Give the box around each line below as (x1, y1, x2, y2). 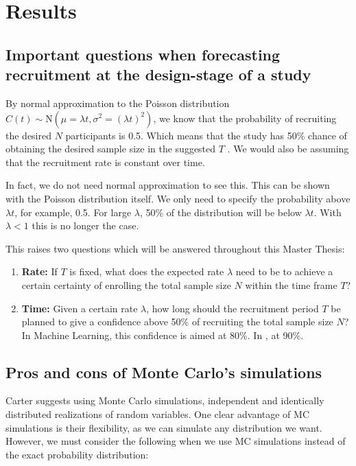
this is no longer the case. (32, 218, 139, 233)
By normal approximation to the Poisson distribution (5, 95, 230, 110)
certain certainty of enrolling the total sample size (21, 277, 231, 292)
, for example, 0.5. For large (14, 205, 132, 219)
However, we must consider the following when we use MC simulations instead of (5, 434, 346, 448)
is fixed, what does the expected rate (69, 264, 224, 279)
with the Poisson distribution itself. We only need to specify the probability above (5, 191, 351, 205)
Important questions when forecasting (5, 43, 281, 65)
